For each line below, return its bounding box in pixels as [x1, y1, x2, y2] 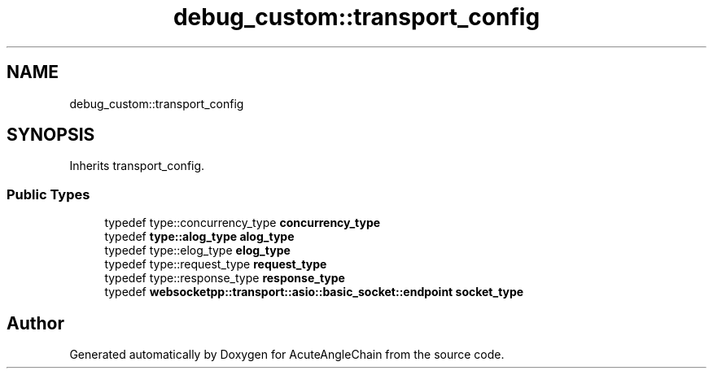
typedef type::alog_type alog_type [104, 229, 295, 244]
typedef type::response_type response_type [104, 271, 345, 286]
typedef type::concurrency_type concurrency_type [104, 216, 381, 230]
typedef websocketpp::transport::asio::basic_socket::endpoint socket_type [104, 285, 524, 299]
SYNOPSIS [7, 124, 95, 146]
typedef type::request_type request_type [104, 257, 327, 272]
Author [7, 312, 64, 334]
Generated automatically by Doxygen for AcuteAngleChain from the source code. [69, 347, 505, 362]
